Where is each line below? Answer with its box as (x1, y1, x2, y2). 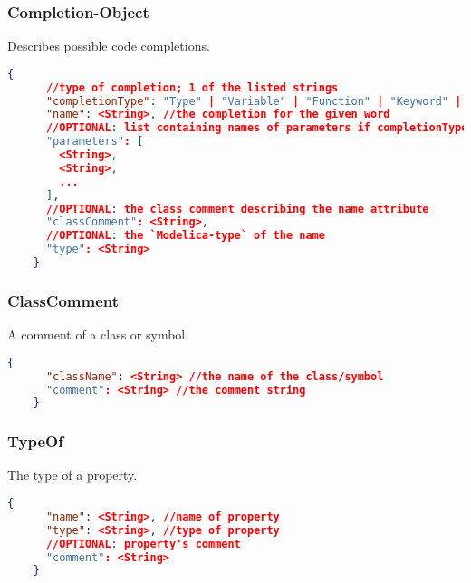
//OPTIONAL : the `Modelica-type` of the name (45, 229, 325, 243)
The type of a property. (7, 465, 138, 484)
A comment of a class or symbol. (7, 325, 189, 344)
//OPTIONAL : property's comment (45, 537, 241, 550)
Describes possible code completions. (7, 36, 210, 55)
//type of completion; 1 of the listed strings (45, 81, 339, 94)
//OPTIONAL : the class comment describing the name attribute (45, 202, 429, 215)
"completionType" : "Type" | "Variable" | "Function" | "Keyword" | (45, 94, 462, 108)
